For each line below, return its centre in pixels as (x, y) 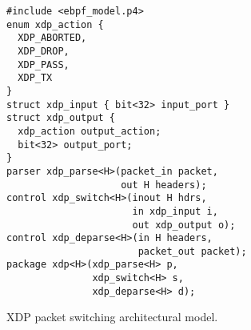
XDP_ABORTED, (52, 38)
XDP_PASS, (44, 64)
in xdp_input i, (175, 211)
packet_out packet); (192, 251)
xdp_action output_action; (90, 131)
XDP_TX (35, 78)
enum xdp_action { (55, 24)
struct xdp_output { (61, 118)
